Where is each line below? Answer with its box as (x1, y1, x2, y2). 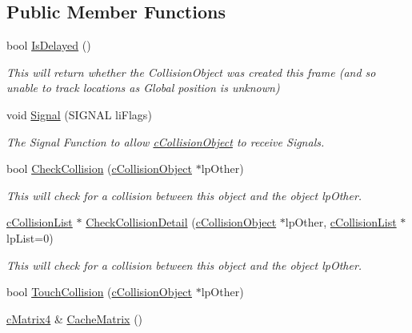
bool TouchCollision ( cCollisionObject (6, 283, 192, 300)
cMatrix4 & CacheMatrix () (6, 310, 143, 327)
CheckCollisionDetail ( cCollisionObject (86, 214, 277, 231)
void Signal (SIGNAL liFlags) (6, 106, 152, 122)
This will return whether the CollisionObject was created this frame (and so (6, 63, 376, 80)
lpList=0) (6, 229, 54, 246)
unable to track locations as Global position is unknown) (6, 79, 280, 96)
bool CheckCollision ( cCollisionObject (6, 160, 192, 177)
